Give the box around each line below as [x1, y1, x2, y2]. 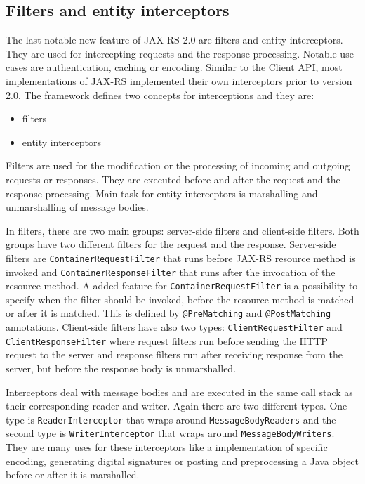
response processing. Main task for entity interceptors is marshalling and [6, 185, 318, 200]
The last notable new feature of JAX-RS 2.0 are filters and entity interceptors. [6, 32, 343, 47]
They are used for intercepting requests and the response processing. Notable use [6, 46, 354, 60]
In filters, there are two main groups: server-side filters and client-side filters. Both [6, 223, 359, 237]
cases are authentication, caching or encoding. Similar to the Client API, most [6, 60, 343, 74]
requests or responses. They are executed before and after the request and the [6, 171, 340, 186]
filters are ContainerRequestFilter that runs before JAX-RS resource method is [6, 250, 356, 265]
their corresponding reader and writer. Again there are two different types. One [6, 398, 347, 413]
